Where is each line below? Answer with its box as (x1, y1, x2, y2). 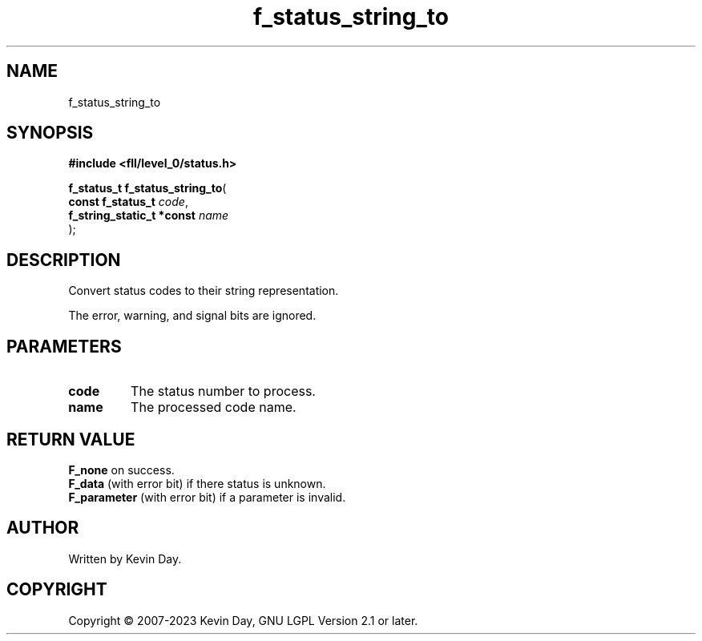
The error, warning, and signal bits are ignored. (68, 308, 317, 323)
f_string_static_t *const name (68, 208, 229, 223)
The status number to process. (131, 383, 316, 400)
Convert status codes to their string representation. (68, 284, 339, 298)
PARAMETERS (6, 336, 122, 357)
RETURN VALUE (6, 429, 135, 450)
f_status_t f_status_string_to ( (68, 181, 227, 196)
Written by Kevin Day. (68, 551, 182, 566)
